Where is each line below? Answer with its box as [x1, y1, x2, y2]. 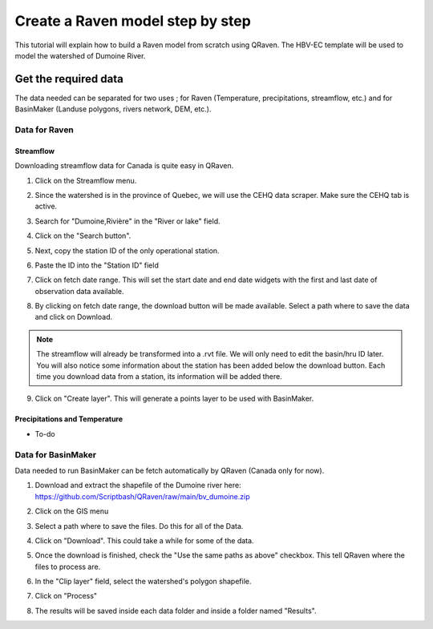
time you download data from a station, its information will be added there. [36, 372, 282, 381]
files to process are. [34, 562, 101, 571]
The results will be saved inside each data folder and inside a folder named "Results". [34, 606, 317, 615]
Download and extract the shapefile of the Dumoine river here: [34, 481, 241, 490]
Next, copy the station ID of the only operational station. [34, 245, 220, 256]
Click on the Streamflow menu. [34, 175, 137, 185]
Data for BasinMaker [14, 449, 96, 460]
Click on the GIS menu [34, 506, 109, 516]
